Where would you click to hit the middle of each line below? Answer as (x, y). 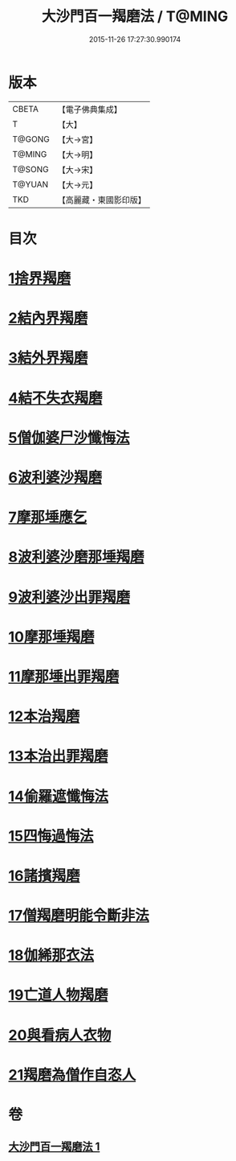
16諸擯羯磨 (44, 876)
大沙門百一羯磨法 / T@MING (135, 16)
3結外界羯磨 (48, 358)
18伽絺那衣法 (51, 955)
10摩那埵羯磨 (51, 637)
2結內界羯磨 (48, 318)
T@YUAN (31, 184)
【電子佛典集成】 (90, 109)
